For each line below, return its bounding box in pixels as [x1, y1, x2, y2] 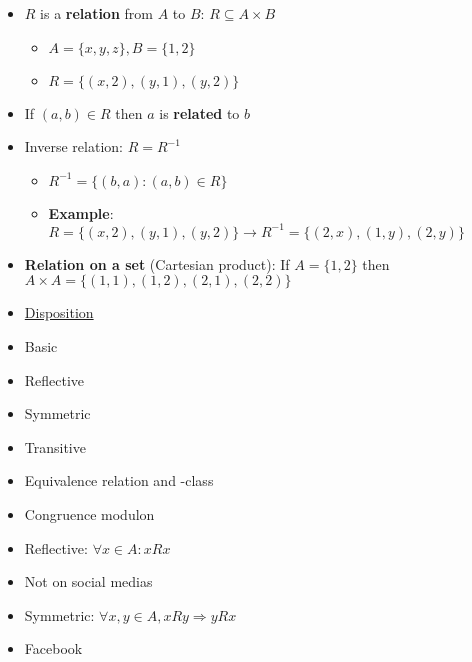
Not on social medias [24, 571, 153, 592]
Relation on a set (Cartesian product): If [24, 253, 290, 274]
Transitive [24, 436, 86, 457]
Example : [48, 202, 114, 223]
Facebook [24, 638, 83, 659]
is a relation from [40, 3, 153, 23]
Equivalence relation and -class [24, 470, 214, 491]
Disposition [24, 302, 94, 323]
